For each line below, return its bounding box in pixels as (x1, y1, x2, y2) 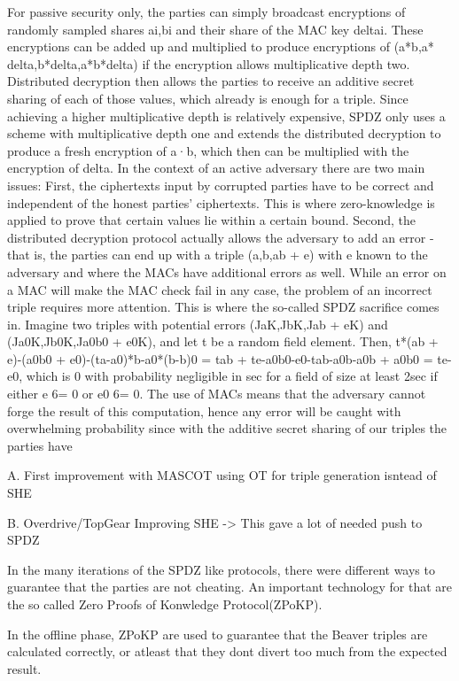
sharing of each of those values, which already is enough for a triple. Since (7, 89, 408, 107)
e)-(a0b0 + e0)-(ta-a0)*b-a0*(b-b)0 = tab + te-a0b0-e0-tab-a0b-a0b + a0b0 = (7, 349, 433, 368)
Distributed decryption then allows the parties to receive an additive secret (7, 72, 415, 90)
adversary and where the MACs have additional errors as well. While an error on (7, 262, 447, 281)
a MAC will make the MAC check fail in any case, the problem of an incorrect (7, 280, 432, 298)
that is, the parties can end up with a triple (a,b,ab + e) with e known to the (7, 245, 428, 264)
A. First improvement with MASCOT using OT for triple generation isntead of (7, 466, 437, 484)
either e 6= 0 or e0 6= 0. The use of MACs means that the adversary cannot (7, 384, 426, 403)
